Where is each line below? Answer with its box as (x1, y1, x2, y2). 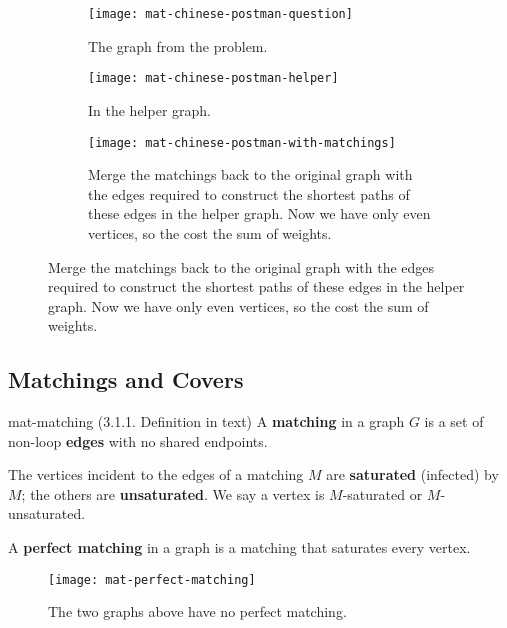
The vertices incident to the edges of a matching (8, 464, 304, 485)
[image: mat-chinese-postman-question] (88, 7, 353, 21)
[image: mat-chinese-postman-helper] (88, 71, 339, 86)
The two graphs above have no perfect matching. (48, 601, 347, 622)
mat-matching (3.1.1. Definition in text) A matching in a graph (8, 411, 405, 432)
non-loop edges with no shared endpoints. (8, 430, 268, 451)
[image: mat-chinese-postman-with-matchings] (88, 135, 396, 150)
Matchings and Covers (8, 364, 244, 395)
